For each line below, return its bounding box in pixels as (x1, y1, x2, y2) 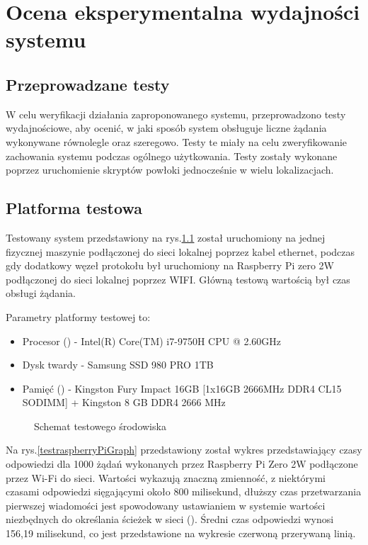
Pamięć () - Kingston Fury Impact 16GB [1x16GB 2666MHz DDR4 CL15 (22, 381, 342, 395)
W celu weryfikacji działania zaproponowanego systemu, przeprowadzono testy (6, 106, 346, 121)
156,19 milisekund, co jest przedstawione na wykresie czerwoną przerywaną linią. (6, 526, 356, 541)
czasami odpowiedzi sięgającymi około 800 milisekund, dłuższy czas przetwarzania (6, 484, 362, 499)
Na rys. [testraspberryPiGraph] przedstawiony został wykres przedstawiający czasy (6, 442, 362, 457)
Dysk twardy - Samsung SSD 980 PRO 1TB (22, 357, 214, 372)
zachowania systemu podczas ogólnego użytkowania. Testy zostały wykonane (6, 148, 338, 163)
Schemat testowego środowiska (34, 418, 166, 433)
